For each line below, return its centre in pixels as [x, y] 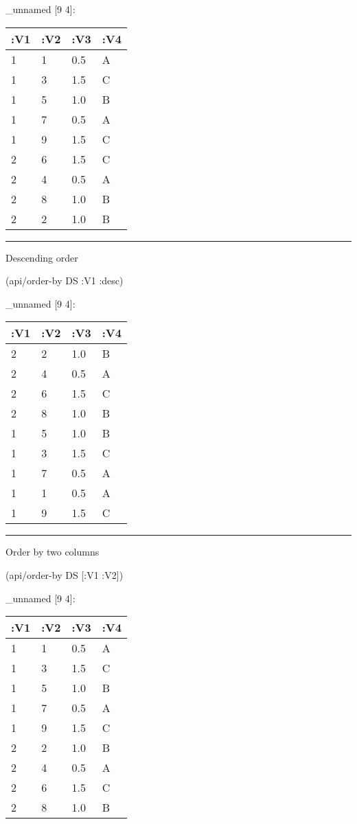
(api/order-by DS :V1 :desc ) [65, 281]
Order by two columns [53, 552]
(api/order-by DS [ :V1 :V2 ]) [65, 574]
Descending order [42, 257]
